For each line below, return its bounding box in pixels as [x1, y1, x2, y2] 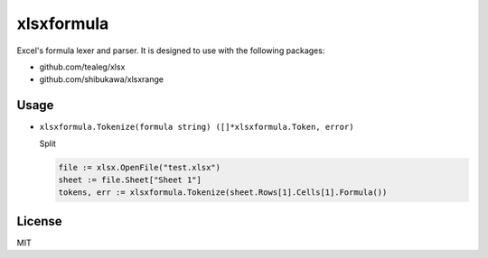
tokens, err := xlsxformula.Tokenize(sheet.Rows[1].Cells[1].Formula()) [58, 188, 388, 198]
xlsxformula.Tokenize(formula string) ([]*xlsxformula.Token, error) [39, 122, 354, 133]
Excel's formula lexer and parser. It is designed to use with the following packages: [16, 45, 325, 56]
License [16, 213, 62, 229]
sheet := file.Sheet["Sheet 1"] [58, 175, 202, 185]
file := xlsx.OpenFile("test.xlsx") [58, 162, 221, 172]
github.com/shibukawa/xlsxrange [39, 74, 164, 85]
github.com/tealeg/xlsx [39, 61, 126, 72]
